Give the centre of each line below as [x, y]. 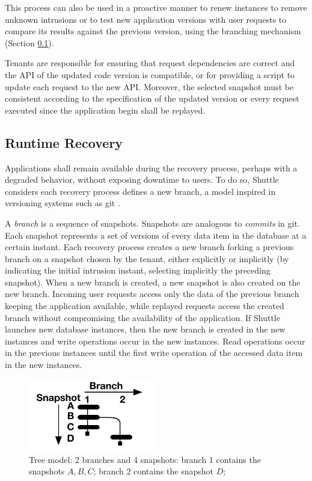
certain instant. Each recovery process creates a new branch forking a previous [149, 247]
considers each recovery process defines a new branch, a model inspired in [140, 191]
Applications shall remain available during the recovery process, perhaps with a [151, 167]
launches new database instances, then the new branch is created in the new [145, 329]
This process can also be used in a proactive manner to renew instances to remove [156, 7]
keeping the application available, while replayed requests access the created [145, 306]
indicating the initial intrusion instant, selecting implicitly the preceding [138, 270]
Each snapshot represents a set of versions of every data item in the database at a [156, 235]
